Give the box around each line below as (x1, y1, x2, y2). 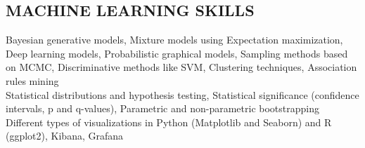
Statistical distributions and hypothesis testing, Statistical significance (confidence (6, 87, 359, 102)
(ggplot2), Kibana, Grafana (6, 128, 124, 143)
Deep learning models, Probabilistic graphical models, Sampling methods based (6, 46, 348, 60)
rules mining (6, 73, 59, 88)
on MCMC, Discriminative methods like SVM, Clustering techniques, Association (6, 60, 357, 74)
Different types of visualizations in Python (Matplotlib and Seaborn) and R (6, 114, 332, 129)
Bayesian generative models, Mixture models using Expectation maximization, (6, 32, 343, 47)
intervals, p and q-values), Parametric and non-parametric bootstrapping (6, 101, 319, 116)
